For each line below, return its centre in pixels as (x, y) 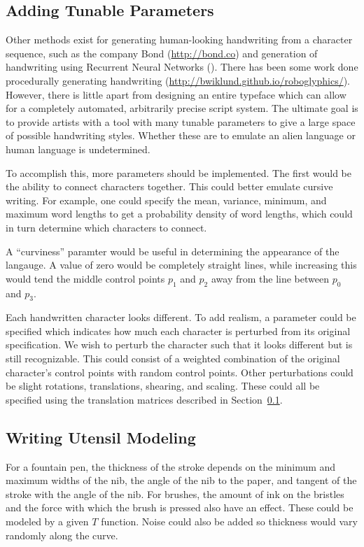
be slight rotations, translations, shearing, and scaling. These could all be (163, 386)
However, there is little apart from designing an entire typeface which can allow (176, 94)
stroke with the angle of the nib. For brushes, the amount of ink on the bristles (175, 493)
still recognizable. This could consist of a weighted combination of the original (173, 358)
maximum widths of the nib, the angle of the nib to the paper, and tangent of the (181, 480)
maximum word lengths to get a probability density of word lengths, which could (179, 214)
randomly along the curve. (62, 535)
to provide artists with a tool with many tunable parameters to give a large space (181, 121)
